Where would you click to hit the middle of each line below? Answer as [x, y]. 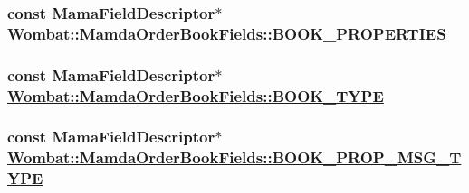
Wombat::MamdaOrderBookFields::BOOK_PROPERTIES [227, 33]
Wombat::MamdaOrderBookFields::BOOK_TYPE [196, 95]
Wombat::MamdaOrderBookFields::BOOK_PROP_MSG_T [234, 157]
